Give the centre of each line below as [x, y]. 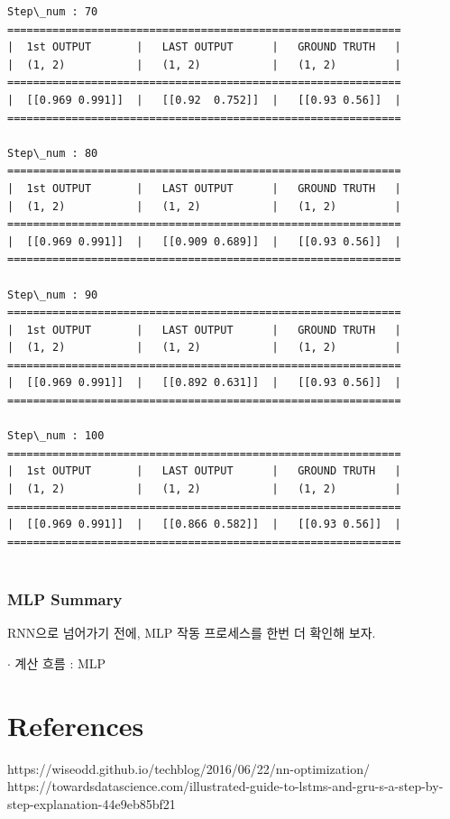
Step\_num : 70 [53, 12]
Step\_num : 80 [53, 153]
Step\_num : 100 [56, 436]
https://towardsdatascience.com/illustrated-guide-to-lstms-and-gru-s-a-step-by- [225, 786]
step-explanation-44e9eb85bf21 [92, 803]
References [76, 725]
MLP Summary [65, 598]
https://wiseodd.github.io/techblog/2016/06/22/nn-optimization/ [188, 768]
